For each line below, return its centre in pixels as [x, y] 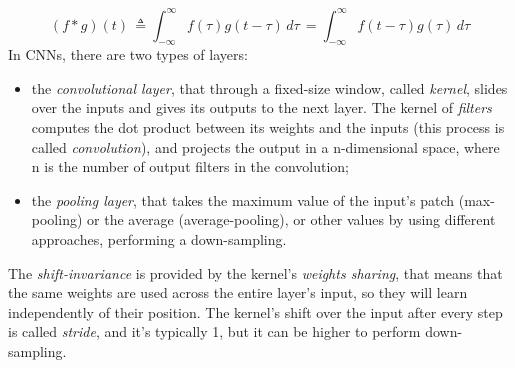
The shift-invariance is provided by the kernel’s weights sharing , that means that [255, 272]
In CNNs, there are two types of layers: [128, 54]
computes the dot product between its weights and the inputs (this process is [268, 127]
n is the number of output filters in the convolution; [190, 166]
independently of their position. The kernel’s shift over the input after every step [255, 311]
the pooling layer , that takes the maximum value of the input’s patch [243, 199]
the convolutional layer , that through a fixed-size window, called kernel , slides [269, 87]
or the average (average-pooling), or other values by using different [291, 219]
